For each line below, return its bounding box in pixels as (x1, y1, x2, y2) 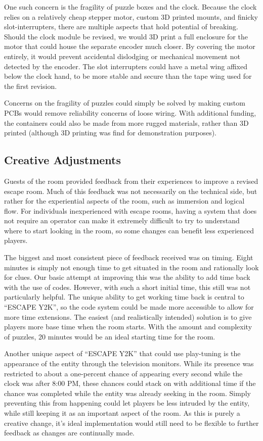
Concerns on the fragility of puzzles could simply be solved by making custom (4, 97, 245, 108)
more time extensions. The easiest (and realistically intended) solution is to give (4, 311, 252, 322)
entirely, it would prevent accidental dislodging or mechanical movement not (4, 51, 240, 61)
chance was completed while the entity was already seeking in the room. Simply (4, 387, 251, 398)
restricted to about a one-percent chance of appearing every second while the (4, 368, 243, 378)
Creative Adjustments (4, 152, 121, 168)
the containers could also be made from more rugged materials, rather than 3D (4, 117, 249, 128)
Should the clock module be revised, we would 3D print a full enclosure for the (4, 31, 248, 41)
